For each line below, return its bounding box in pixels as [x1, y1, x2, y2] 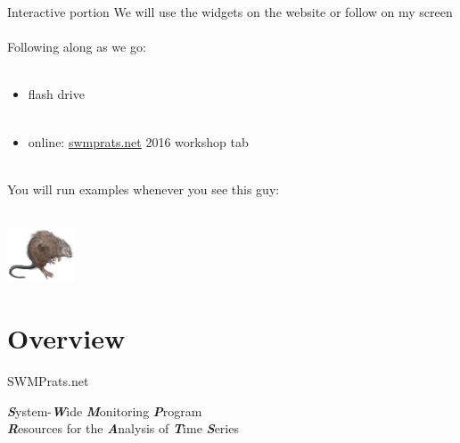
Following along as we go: [7, 37, 146, 56]
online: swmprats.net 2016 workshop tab [28, 132, 249, 151]
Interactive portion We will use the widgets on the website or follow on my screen [7, 3, 453, 21]
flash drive [28, 85, 85, 103]
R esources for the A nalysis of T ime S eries [7, 419, 239, 438]
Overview [7, 319, 126, 356]
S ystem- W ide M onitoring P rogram [7, 401, 202, 420]
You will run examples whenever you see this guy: [7, 179, 280, 198]
